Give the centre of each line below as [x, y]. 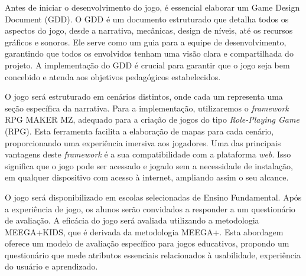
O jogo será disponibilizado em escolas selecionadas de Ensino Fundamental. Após [153, 197]
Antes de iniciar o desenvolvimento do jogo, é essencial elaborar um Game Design [152, 7]
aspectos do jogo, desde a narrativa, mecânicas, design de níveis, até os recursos [149, 30]
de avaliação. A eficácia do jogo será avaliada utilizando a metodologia [132, 220]
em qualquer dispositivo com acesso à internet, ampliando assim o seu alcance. [147, 177]
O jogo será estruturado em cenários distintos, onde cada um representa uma [144, 96]
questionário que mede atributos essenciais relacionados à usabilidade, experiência [153, 254]
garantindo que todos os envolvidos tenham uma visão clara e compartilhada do [149, 53]
